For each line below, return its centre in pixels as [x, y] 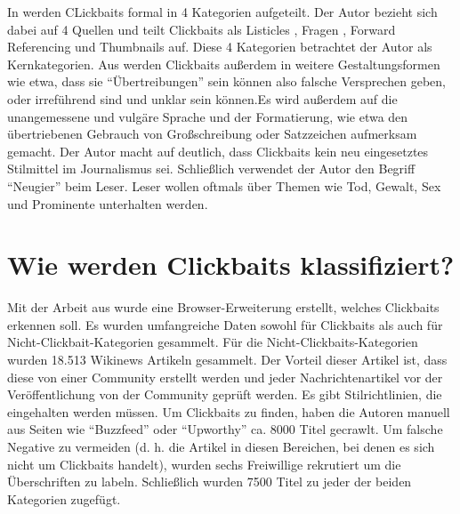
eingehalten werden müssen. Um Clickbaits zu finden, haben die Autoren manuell [229, 411]
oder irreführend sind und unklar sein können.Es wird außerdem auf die [202, 98]
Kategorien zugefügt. [64, 498]
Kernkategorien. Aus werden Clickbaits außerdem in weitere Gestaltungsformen [224, 64]
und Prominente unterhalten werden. [108, 203]
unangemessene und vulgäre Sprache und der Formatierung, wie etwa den [208, 116]
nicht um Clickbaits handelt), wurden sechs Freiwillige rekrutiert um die [204, 464]
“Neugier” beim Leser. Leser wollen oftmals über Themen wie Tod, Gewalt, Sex [224, 185]
